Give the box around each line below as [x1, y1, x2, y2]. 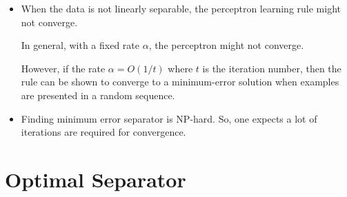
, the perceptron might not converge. [148, 38, 304, 52]
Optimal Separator [5, 165, 186, 193]
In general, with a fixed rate [21, 38, 139, 52]
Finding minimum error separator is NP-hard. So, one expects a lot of [21, 111, 317, 125]
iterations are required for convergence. [21, 125, 186, 139]
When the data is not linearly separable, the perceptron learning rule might [21, 1, 341, 15]
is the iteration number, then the [202, 61, 341, 75]
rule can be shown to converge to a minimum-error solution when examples [21, 74, 339, 89]
